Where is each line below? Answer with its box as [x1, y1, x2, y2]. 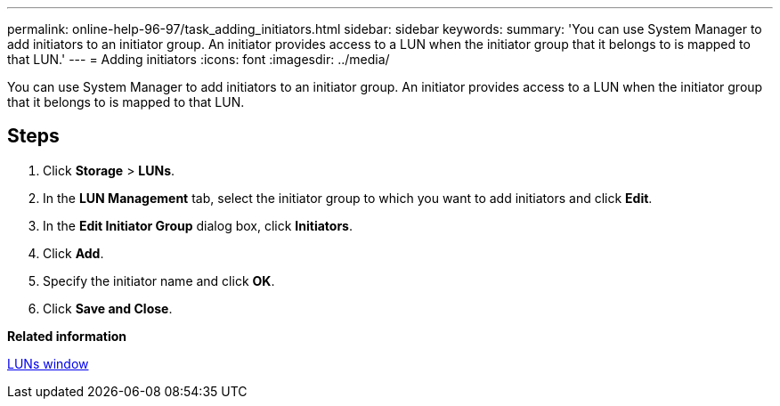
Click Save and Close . [43, 300, 173, 316]
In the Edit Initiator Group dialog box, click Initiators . [43, 217, 353, 233]
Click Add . [43, 245, 104, 261]
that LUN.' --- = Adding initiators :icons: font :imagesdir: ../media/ [7, 52, 390, 67]
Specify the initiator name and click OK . [43, 272, 275, 288]
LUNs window [7, 355, 89, 371]
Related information [7, 328, 127, 344]
